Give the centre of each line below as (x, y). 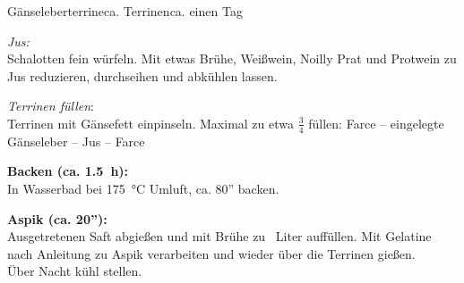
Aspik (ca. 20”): (57, 218)
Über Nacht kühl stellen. (75, 271)
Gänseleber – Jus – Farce (76, 141)
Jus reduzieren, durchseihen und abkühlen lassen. (142, 75)
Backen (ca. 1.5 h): (68, 171)
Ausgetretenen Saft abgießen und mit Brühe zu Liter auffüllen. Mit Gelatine (219, 236)
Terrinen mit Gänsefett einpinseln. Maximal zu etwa (150, 123)
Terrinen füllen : (51, 106)
